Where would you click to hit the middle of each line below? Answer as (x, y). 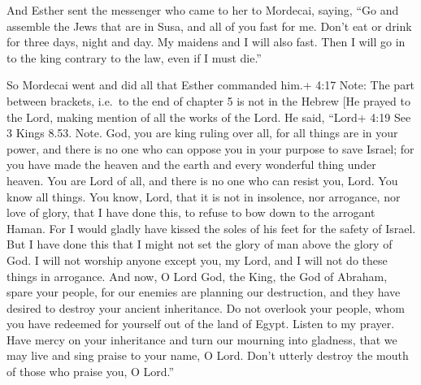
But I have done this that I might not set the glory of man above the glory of (200, 244)
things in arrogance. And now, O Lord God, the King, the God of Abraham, (197, 276)
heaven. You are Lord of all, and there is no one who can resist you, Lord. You (202, 180)
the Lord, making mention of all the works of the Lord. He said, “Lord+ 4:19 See (209, 117)
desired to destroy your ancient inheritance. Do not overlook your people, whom (206, 307)
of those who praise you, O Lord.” (91, 372)
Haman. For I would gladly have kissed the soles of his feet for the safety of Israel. (211, 228)
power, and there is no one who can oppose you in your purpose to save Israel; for (210, 148)
